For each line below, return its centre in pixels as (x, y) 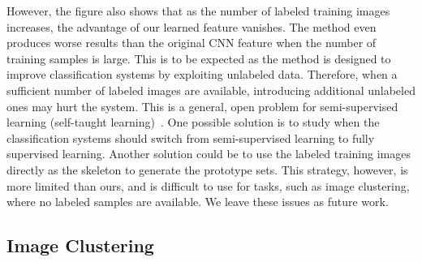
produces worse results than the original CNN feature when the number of (192, 43)
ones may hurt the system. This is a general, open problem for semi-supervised (202, 106)
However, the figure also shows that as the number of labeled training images (198, 11)
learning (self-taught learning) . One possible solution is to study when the (193, 122)
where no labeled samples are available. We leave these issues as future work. (198, 202)
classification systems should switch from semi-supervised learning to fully (191, 137)
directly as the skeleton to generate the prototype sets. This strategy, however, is (207, 169)
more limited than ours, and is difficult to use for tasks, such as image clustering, (208, 185)
